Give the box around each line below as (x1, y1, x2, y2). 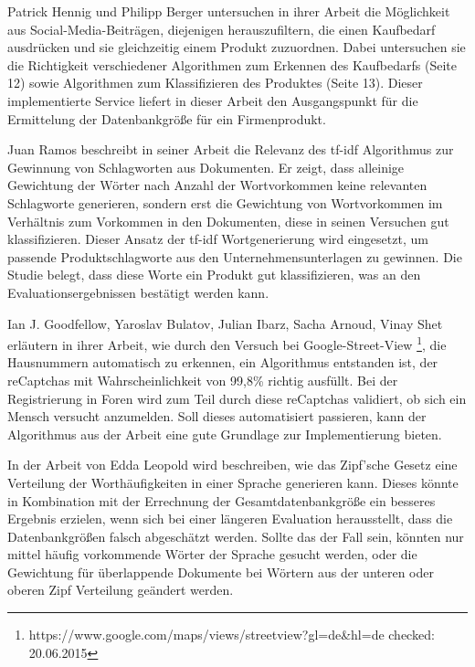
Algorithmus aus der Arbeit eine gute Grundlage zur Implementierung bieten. (7, 424, 442, 443)
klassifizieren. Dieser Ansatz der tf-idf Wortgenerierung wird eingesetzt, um (7, 229, 428, 249)
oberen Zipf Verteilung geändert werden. (7, 580, 234, 599)
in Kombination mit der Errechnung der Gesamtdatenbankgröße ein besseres (7, 491, 436, 510)
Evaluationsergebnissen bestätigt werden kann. (7, 282, 269, 302)
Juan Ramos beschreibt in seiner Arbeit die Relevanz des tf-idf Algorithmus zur (7, 140, 454, 159)
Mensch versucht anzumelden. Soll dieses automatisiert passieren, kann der (7, 407, 427, 426)
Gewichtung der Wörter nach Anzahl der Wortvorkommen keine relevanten (7, 175, 427, 195)
